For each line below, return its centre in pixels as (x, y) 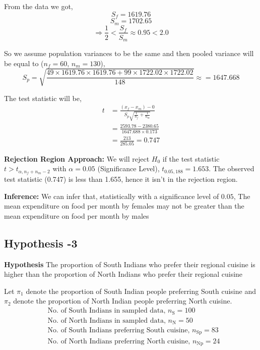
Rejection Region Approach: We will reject (77, 158)
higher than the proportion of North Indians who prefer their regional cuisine (123, 274)
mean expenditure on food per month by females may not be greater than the (124, 206)
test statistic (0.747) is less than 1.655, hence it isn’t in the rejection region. (121, 179)
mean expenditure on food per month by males (77, 215)
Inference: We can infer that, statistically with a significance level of (112, 196)
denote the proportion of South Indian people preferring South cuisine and (141, 291)
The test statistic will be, (43, 98)
